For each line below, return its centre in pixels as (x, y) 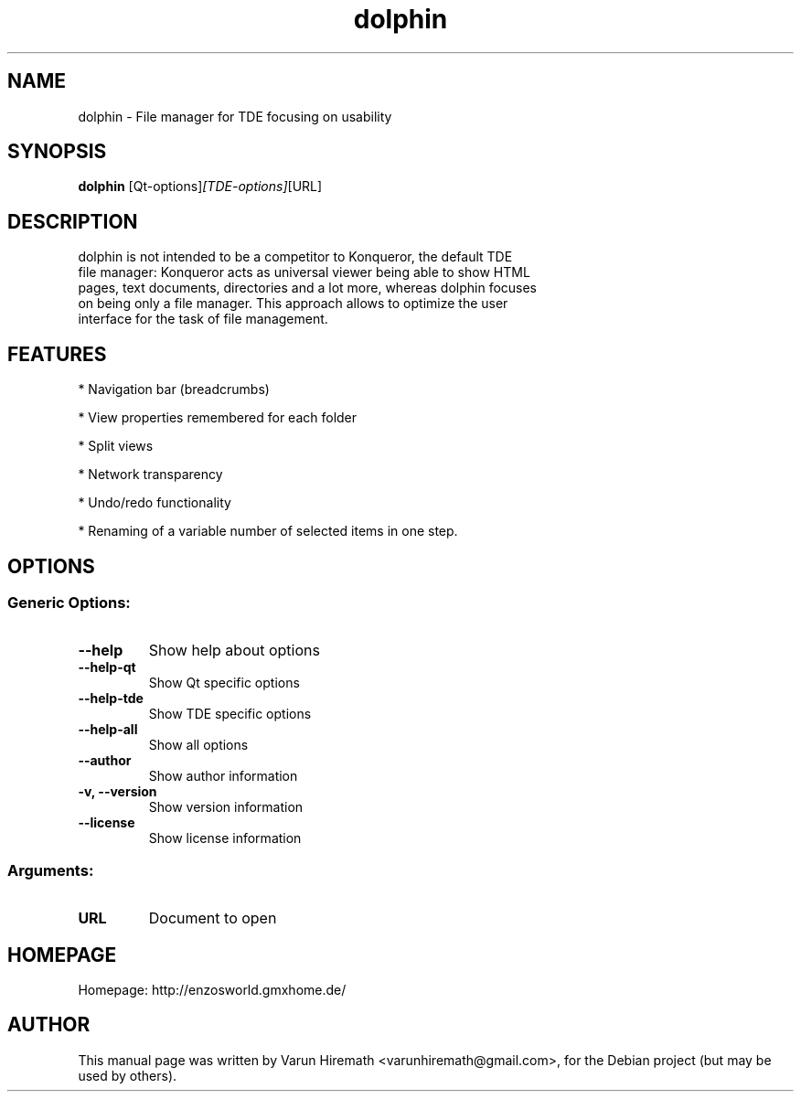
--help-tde (111, 699)
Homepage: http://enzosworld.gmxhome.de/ (212, 989)
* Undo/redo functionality (155, 503)
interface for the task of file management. (203, 319)
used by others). (128, 1075)
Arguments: (51, 870)
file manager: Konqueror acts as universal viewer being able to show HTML (304, 272)
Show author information (223, 776)
